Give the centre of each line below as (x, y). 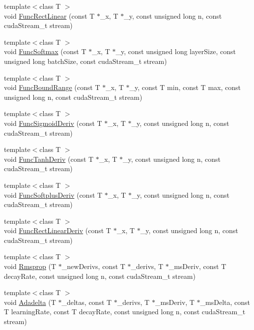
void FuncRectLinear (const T (49, 15)
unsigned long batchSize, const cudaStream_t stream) (85, 61)
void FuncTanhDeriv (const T (49, 159)
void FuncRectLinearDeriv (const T (57, 230)
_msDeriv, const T (198, 266)
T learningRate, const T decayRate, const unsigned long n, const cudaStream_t (125, 312)
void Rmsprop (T (30, 266)
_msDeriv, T (175, 302)
